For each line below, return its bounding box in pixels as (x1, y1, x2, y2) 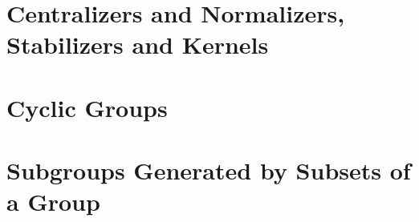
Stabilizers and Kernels (6, 28, 269, 61)
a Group (6, 185, 100, 218)
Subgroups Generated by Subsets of (6, 154, 411, 187)
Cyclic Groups (6, 91, 168, 123)
